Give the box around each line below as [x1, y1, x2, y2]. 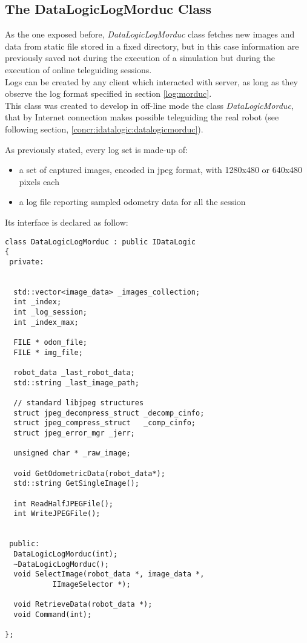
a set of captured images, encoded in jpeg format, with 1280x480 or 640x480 [19, 163, 303, 176]
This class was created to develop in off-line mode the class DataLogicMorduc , [5, 99, 294, 111]
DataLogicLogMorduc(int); [13, 549, 118, 558]
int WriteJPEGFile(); [13, 509, 101, 518]
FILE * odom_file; [13, 338, 88, 347]
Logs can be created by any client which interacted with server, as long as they [5, 75, 298, 88]
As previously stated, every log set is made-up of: [5, 143, 188, 155]
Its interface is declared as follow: [5, 215, 128, 228]
